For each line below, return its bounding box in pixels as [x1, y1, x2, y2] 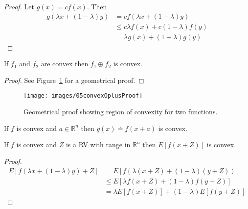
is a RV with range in [66, 139, 131, 150]
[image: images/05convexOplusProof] [23, 92, 143, 100]
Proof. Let [4, 1, 34, 11]
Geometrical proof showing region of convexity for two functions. [23, 106, 218, 117]
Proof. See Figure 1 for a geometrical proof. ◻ [4, 75, 144, 85]
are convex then [41, 58, 89, 69]
